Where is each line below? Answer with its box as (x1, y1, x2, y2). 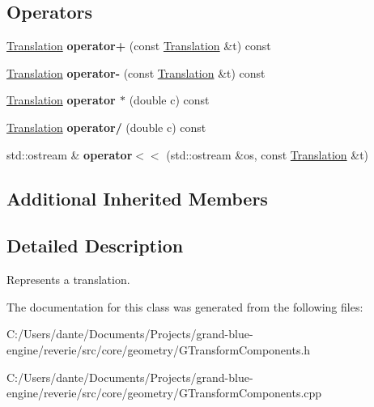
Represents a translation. (6, 271, 130, 288)
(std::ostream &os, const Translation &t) (166, 146, 369, 163)
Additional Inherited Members (6, 185, 268, 210)
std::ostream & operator (6, 146, 133, 163)
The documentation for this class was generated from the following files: (6, 298, 363, 315)
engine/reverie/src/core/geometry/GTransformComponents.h (6, 341, 311, 358)
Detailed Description (6, 233, 184, 258)
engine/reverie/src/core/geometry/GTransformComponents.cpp (6, 384, 322, 401)
